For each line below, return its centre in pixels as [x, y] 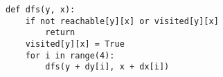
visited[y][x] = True [75, 44]
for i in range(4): [70, 55]
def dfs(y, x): [41, 10]
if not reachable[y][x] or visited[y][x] [122, 21]
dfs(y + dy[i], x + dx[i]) [107, 67]
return [60, 33]
